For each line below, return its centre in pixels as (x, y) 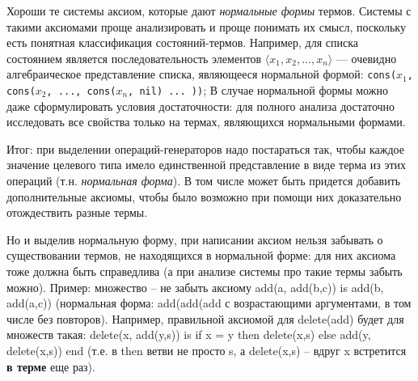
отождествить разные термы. (77, 212)
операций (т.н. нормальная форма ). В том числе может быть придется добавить (204, 181)
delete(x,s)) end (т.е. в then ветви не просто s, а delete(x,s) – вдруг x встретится (207, 350)
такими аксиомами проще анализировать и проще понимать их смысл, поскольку (206, 26)
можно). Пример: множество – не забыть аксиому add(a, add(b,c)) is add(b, (195, 287)
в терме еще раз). (51, 366)
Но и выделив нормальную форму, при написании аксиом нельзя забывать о (195, 239)
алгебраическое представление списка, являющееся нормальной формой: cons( (202, 74)
